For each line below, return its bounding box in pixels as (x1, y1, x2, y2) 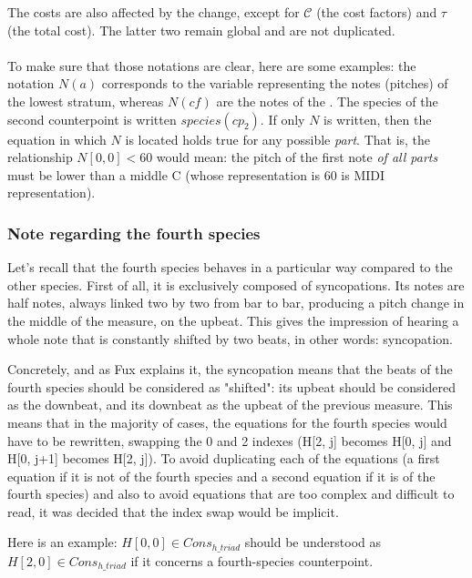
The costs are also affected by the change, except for (7, 3, 300, 21)
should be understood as (244, 532, 382, 552)
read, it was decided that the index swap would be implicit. (7, 502, 339, 521)
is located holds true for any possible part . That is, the (125, 129, 431, 148)
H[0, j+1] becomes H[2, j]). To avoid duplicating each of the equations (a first (7, 449, 440, 468)
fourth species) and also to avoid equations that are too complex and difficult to (7, 484, 455, 503)
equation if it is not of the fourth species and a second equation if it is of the (7, 466, 436, 485)
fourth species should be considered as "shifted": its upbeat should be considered (7, 377, 456, 396)
